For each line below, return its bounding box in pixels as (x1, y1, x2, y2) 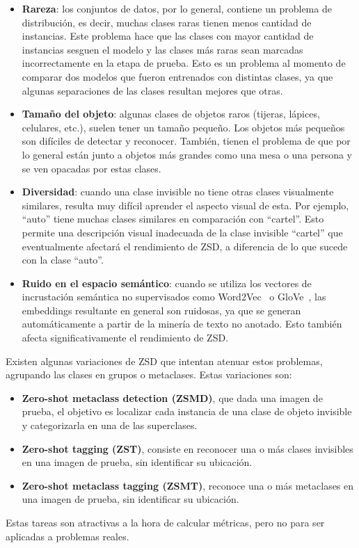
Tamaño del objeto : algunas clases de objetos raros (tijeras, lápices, (22, 106, 320, 121)
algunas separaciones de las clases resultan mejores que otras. (22, 83, 283, 97)
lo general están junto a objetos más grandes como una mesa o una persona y (22, 147, 353, 161)
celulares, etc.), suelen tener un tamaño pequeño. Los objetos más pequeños (22, 120, 345, 134)
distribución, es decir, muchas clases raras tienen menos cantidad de (22, 15, 312, 29)
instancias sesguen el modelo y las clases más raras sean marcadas (22, 42, 303, 56)
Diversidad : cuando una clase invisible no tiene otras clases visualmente (22, 184, 334, 199)
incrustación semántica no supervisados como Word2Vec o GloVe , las (22, 289, 326, 304)
